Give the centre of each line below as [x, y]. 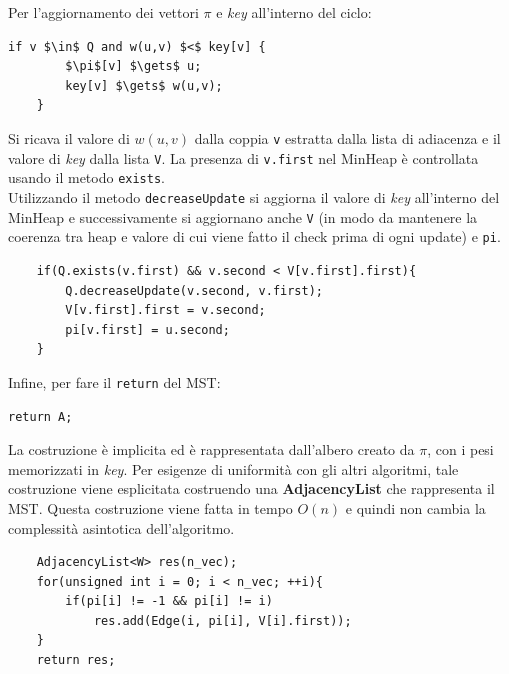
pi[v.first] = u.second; [147, 329]
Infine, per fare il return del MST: [114, 381]
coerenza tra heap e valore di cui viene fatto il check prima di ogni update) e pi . [254, 236]
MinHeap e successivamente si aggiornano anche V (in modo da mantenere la [243, 216]
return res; [76, 660]
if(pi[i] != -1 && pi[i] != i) [169, 601]
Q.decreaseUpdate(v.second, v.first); [194, 290]
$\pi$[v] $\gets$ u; [133, 66]
